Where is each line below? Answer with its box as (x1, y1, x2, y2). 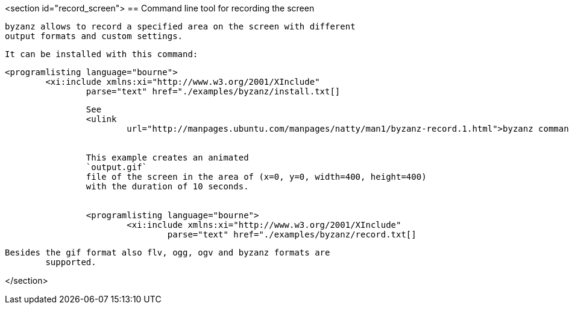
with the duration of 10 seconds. (86, 182, 249, 191)
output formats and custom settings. (5, 31, 183, 41)
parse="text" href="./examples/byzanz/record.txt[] (167, 230, 417, 239)
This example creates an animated (86, 153, 249, 162)
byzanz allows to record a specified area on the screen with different (5, 22, 356, 31)
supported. (45, 257, 96, 267)
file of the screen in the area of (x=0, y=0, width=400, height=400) (86, 172, 427, 182)
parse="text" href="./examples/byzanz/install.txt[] (86, 87, 341, 96)
